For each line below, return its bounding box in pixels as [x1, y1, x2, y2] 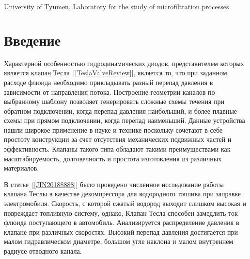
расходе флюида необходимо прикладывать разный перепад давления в [4, 77, 213, 87]
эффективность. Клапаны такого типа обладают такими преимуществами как [4, 144, 231, 154]
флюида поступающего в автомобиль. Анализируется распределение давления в [4, 217, 239, 227]
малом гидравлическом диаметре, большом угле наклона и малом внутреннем [4, 236, 234, 246]
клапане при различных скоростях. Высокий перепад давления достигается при [4, 226, 238, 237]
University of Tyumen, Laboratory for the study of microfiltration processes [4, 1, 229, 11]
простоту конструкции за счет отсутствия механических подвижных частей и [4, 134, 232, 144]
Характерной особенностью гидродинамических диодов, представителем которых [4, 58, 244, 68]
